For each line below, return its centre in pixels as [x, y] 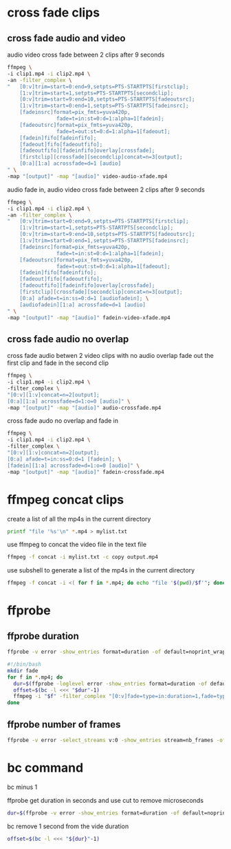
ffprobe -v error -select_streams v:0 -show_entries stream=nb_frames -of [117, 740]
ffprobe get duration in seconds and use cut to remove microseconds [106, 800]
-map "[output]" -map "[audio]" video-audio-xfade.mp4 [87, 176]
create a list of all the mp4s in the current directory [79, 519]
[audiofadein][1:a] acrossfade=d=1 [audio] [83, 305]
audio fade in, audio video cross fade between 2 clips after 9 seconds [106, 189]
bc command [45, 768]
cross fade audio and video [66, 38]
